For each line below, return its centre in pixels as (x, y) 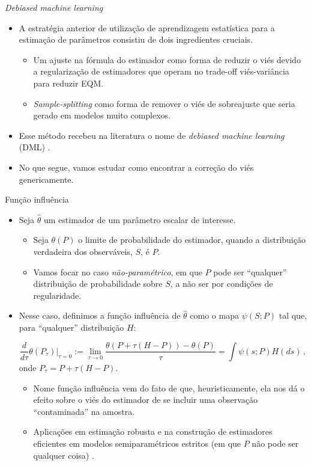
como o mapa (214, 315)
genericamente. (46, 179)
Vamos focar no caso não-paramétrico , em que (118, 271)
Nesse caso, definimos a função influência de (100, 315)
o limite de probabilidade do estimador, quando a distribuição (192, 240)
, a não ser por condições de (222, 284)
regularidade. (57, 295)
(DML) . (35, 147)
